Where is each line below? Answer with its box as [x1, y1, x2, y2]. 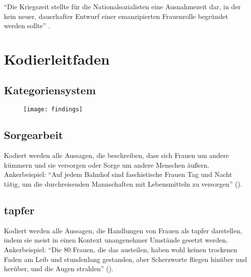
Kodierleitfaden [4, 49, 110, 69]
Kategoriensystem [4, 82, 96, 97]
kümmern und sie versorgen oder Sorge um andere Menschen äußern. [4, 159, 210, 170]
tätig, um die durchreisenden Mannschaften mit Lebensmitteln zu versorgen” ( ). [4, 179, 242, 189]
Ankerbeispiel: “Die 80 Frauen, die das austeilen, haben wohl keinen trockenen [4, 244, 237, 254]
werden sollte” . [4, 20, 51, 31]
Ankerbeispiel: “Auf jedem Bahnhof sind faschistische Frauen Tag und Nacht [4, 169, 233, 179]
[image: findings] [23, 106, 83, 113]
